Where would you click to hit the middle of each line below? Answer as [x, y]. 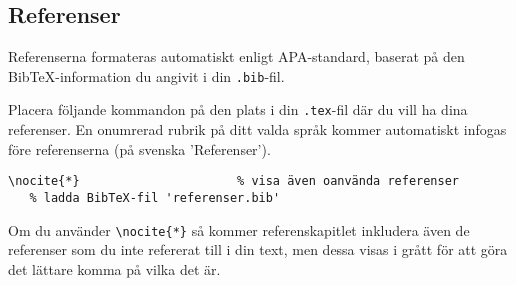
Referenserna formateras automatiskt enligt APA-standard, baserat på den [236, 56]
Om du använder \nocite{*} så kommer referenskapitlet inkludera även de [239, 229]
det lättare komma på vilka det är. [114, 268]
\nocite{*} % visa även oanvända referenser [234, 181]
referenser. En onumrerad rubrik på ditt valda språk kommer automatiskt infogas [257, 129]
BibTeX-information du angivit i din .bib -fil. [146, 75]
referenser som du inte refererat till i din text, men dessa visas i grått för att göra [258, 249]
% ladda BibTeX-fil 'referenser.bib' [155, 197]
